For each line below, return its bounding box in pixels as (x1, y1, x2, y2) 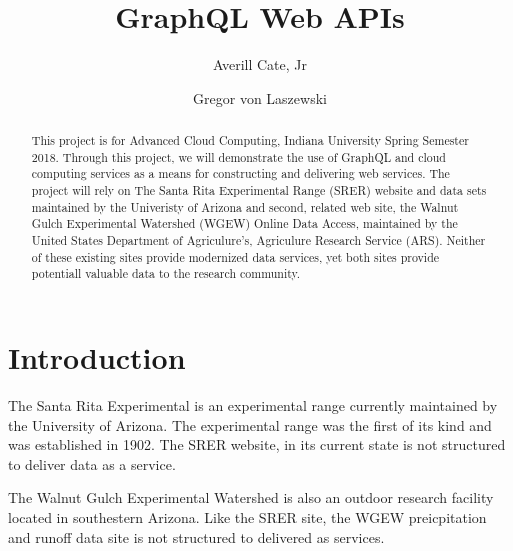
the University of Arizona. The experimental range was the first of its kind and (8, 414, 492, 435)
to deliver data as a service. (8, 453, 176, 474)
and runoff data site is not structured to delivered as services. (8, 526, 385, 547)
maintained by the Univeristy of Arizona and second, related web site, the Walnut (31, 198, 459, 215)
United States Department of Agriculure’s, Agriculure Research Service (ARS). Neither (31, 232, 486, 249)
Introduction (8, 337, 186, 378)
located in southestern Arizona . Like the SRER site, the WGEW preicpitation (8, 506, 487, 527)
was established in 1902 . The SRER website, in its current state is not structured (8, 434, 506, 455)
